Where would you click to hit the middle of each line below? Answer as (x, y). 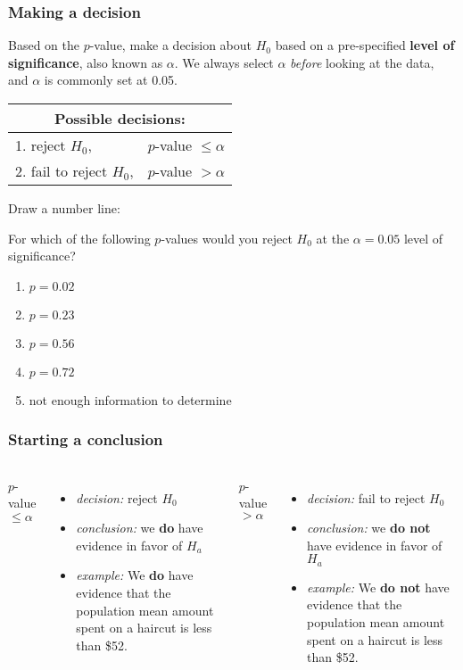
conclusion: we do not (369, 528)
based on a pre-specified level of (365, 45)
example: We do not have (378, 587)
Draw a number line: (64, 208)
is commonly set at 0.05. (111, 80)
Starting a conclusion (86, 439)
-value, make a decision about (170, 45)
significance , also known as (86, 62)
